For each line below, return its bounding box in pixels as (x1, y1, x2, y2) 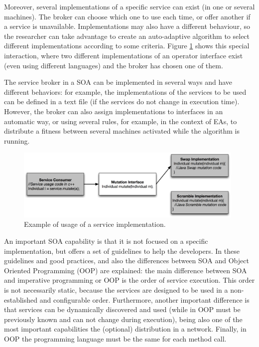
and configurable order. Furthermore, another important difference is (39, 294, 250, 305)
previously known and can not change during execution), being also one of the (4, 314, 243, 324)
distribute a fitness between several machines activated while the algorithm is (4, 126, 240, 136)
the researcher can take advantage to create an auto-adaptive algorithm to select (4, 30, 250, 41)
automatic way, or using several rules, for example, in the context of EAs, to (4, 116, 237, 126)
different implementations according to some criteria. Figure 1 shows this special (4, 40, 250, 51)
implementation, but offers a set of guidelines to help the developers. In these (4, 245, 240, 256)
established (4, 294, 38, 305)
